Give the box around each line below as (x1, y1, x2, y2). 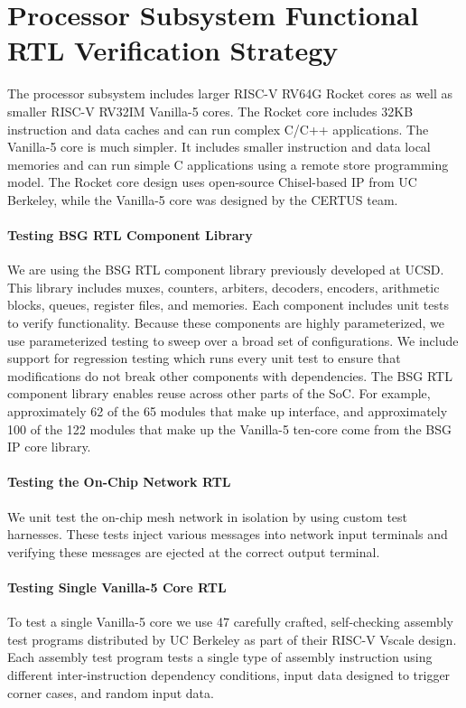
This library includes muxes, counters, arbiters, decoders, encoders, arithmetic (7, 277, 440, 296)
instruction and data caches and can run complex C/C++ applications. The (7, 119, 429, 138)
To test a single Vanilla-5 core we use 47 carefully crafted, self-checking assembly (7, 612, 454, 631)
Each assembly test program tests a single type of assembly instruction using (7, 647, 433, 666)
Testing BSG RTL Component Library (7, 226, 253, 245)
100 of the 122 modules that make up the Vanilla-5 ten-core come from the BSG (7, 419, 452, 438)
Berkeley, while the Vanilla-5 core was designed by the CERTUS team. (7, 190, 398, 209)
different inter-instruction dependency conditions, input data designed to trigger (7, 665, 451, 684)
